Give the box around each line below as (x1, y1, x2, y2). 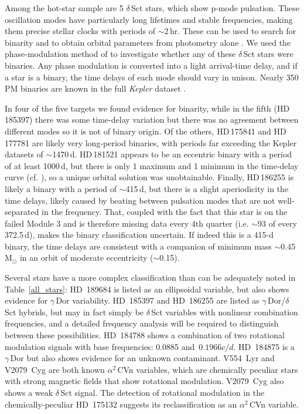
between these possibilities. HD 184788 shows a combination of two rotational (5, 329, 285, 341)
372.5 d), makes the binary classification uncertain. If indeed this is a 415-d (5, 228, 274, 241)
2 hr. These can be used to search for (164, 25, 296, 37)
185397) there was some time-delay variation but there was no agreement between (5, 113, 299, 126)
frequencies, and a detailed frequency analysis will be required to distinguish (5, 317, 279, 329)
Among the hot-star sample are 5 (5, 2, 124, 14)
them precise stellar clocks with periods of (5, 25, 156, 37)
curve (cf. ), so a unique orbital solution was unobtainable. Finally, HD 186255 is (5, 171, 294, 183)
